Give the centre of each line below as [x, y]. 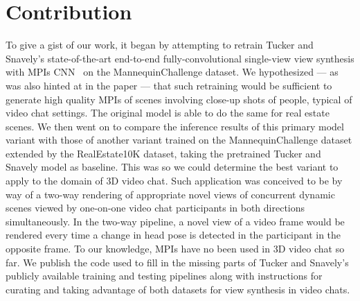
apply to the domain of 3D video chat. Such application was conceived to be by [174, 181]
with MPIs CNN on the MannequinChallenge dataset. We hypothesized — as [172, 72]
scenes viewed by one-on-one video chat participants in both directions [155, 208]
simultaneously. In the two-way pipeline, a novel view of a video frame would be [175, 221]
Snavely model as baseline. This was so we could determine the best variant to [172, 167]
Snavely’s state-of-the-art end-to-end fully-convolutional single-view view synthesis [180, 58]
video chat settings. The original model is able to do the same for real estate [168, 113]
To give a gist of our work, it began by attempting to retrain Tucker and [160, 45]
